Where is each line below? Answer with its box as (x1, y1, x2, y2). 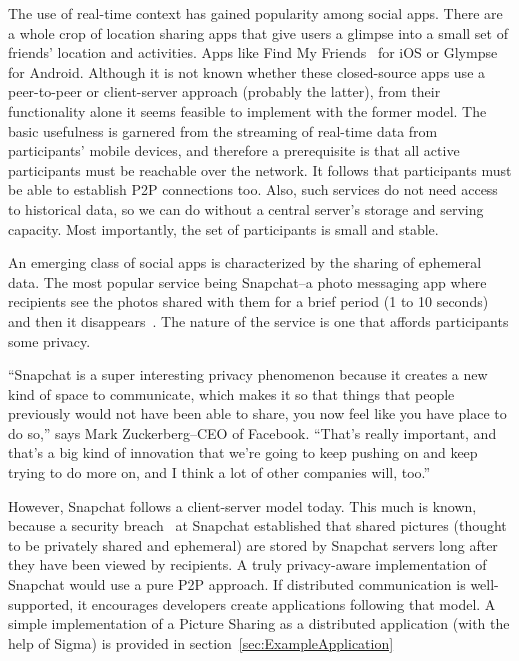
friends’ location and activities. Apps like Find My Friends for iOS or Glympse (8, 42, 498, 63)
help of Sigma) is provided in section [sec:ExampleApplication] (8, 632, 394, 653)
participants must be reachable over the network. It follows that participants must (8, 159, 512, 180)
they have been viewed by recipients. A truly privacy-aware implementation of (8, 554, 487, 575)
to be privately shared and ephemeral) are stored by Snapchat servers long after (8, 534, 498, 555)
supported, (8, 593, 74, 614)
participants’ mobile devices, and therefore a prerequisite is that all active (8, 140, 460, 161)
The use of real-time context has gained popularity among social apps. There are (8, 3, 503, 23)
